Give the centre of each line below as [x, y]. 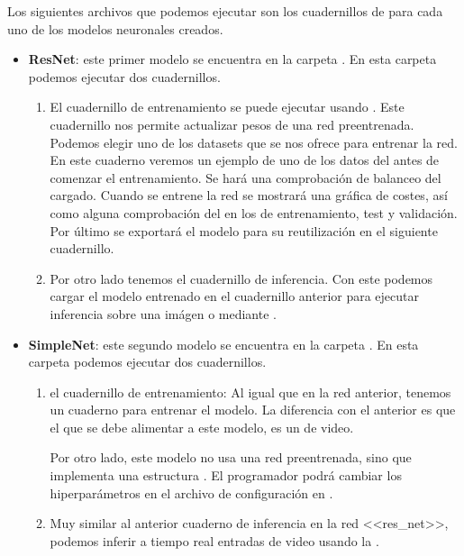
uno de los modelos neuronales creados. [115, 28]
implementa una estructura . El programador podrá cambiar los [226, 475]
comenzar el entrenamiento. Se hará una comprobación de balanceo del [246, 177]
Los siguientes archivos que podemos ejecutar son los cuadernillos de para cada [225, 11]
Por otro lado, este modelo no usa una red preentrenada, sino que [231, 457]
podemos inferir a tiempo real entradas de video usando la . [214, 540]
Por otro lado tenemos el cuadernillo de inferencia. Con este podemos [241, 278]
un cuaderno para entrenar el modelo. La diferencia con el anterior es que [253, 410]
